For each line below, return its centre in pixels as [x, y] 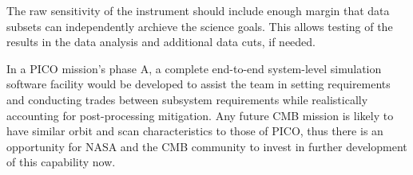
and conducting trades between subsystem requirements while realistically [187, 99]
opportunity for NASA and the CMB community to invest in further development [207, 146]
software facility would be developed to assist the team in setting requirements [199, 84]
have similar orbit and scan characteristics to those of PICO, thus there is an [195, 131]
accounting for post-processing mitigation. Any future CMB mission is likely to [200, 115]
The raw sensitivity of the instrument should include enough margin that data [198, 10]
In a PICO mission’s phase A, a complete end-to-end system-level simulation [194, 68]
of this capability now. [61, 162]
